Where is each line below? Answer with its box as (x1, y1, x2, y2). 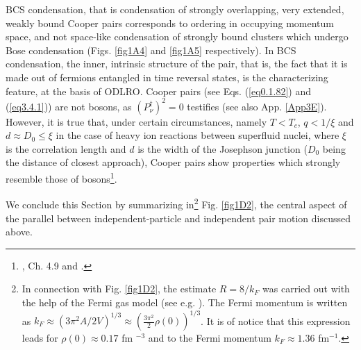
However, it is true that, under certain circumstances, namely (6, 114, 267, 128)
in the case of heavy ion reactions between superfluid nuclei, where (56, 128, 339, 142)
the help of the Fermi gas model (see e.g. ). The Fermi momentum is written (22, 294, 348, 309)
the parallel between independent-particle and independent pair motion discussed (6, 210, 351, 225)
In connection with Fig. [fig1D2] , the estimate (22, 281, 217, 296)
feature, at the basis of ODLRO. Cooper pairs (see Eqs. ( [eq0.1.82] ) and (6, 83, 311, 98)
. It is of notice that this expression (201, 313, 351, 327)
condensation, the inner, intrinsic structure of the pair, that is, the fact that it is (6, 56, 348, 71)
